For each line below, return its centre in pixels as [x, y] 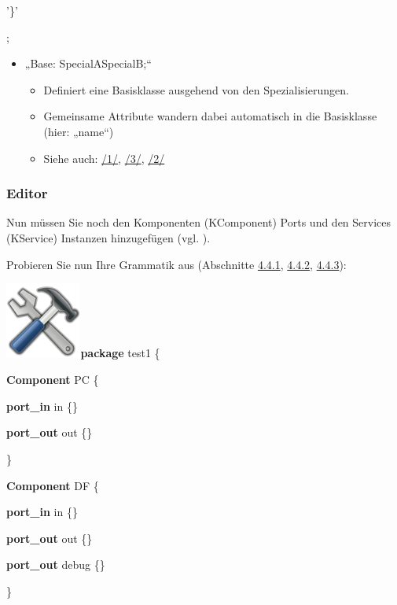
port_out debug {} [56, 564]
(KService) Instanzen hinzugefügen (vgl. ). [108, 237]
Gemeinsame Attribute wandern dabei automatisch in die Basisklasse [210, 116]
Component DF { [53, 485]
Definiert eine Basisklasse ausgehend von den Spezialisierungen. [196, 89]
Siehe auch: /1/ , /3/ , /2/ [104, 158]
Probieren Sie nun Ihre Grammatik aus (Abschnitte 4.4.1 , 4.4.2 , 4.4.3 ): [176, 264]
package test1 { [120, 353]
